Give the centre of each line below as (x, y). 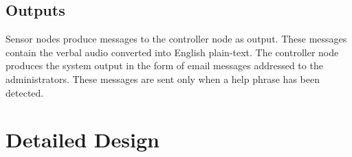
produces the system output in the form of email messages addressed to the (164, 65)
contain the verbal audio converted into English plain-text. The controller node (172, 52)
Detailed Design (82, 140)
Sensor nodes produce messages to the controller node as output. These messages (176, 39)
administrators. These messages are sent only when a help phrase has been (163, 78)
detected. (25, 92)
